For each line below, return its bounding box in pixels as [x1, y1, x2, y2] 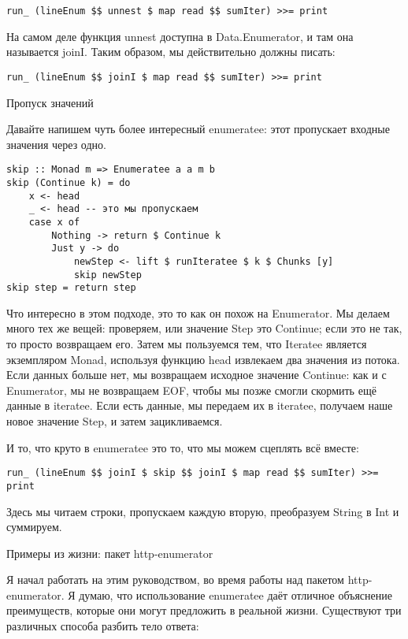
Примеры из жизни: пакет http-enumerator [6, 544, 213, 561]
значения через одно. [6, 136, 106, 152]
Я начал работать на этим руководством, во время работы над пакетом [6, 571, 344, 588]
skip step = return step [6, 282, 136, 294]
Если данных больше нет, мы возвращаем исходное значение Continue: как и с [6, 366, 387, 383]
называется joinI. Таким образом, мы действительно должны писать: [6, 43, 336, 60]
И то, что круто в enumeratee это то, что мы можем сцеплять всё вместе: [6, 439, 359, 455]
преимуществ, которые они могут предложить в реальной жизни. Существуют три [6, 602, 402, 619]
